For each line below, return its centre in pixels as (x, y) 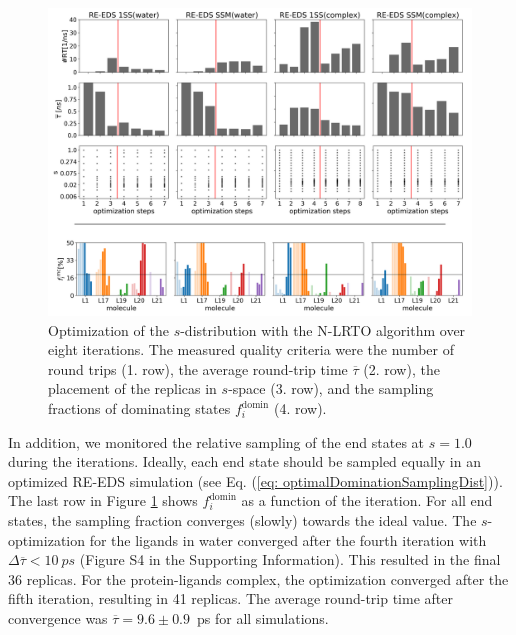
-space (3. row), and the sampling (331, 388)
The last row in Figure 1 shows (103, 500)
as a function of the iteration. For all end (367, 500)
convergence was (58, 617)
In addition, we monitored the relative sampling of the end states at (216, 441)
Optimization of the (108, 329)
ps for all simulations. (263, 617)
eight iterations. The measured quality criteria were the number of (251, 349)
